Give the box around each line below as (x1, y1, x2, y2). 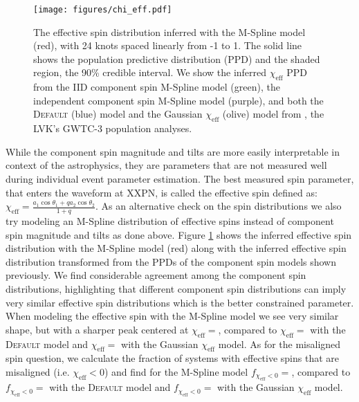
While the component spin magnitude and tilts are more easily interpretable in (6, 144, 340, 158)
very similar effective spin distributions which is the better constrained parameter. (6, 295, 354, 309)
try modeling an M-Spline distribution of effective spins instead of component (6, 214, 334, 228)
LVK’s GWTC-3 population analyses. (33, 121, 192, 136)
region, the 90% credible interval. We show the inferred (33, 65, 267, 80)
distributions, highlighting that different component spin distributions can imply (6, 281, 347, 295)
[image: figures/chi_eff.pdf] (33, 5, 172, 15)
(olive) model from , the (222, 107, 324, 121)
